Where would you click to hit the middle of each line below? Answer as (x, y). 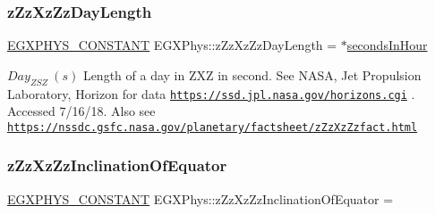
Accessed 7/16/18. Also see (81, 111)
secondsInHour (387, 45)
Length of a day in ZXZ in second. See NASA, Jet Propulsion (252, 74)
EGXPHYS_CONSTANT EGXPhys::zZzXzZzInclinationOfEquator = (200, 198)
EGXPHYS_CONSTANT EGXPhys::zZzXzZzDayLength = (172, 45)
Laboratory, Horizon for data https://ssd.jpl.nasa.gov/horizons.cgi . (211, 93)
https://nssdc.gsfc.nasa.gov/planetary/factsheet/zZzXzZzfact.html (213, 127)
